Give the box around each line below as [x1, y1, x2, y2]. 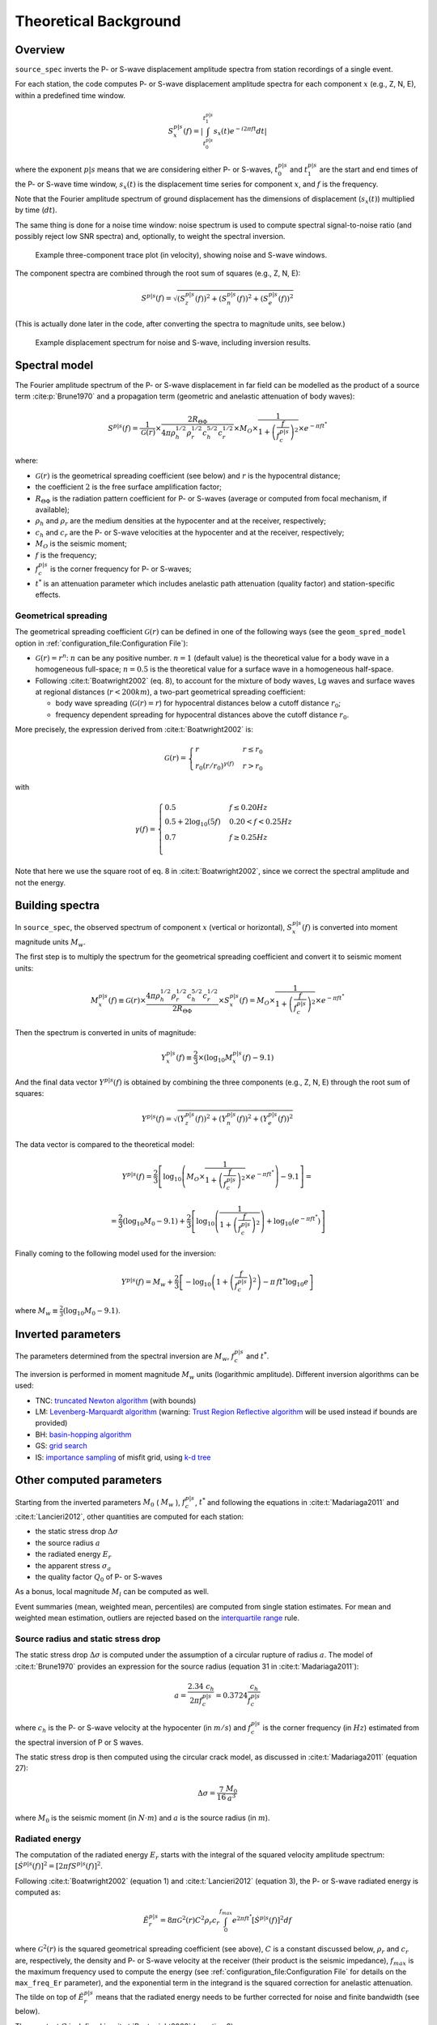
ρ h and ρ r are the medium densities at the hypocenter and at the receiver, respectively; [35, 516, 327, 528]
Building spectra [15, 899, 100, 913]
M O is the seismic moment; [35, 539, 127, 550]
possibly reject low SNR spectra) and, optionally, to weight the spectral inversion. [15, 232, 286, 241]
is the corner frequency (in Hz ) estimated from [262, 1722, 420, 1733]
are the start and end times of [319, 164, 418, 174]
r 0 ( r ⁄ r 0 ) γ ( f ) [195, 760, 235, 773]
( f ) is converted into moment [302, 923, 398, 932]
